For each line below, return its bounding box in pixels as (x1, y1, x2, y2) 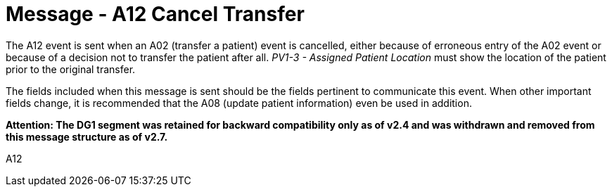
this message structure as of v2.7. (6, 130, 168, 143)
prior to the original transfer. (6, 63, 136, 75)
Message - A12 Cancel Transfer (6, 2, 305, 26)
